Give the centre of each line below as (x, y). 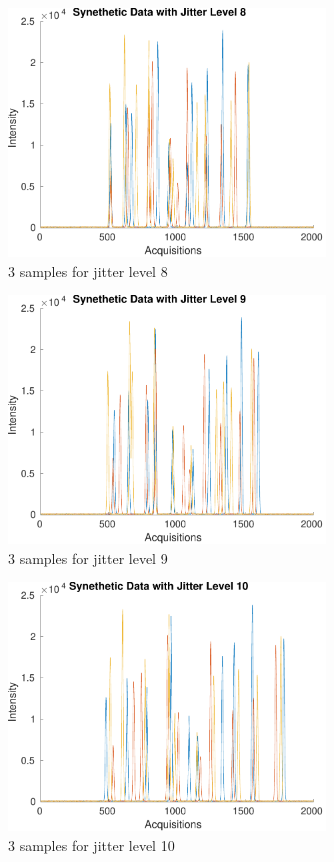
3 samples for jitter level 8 (88, 270)
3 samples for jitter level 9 (88, 557)
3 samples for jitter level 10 (91, 844)
